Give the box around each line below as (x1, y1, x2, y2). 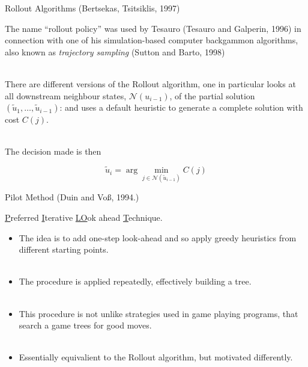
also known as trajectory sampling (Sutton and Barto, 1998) (5, 45, 225, 58)
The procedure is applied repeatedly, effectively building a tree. (19, 275, 252, 288)
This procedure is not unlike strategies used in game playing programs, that (19, 307, 298, 319)
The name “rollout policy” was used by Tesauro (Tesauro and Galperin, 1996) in (5, 22, 301, 34)
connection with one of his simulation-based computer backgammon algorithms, (5, 34, 298, 46)
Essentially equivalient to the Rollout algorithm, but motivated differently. (19, 351, 293, 363)
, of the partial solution (169, 89, 255, 102)
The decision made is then (5, 145, 101, 158)
